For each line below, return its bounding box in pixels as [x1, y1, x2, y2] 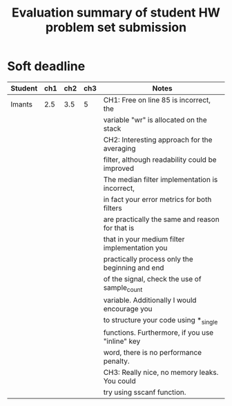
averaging [103, 143, 136, 153]
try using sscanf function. [103, 387, 186, 397]
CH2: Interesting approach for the [103, 135, 213, 145]
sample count [103, 282, 143, 294]
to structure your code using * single [103, 315, 218, 326]
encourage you [103, 304, 153, 314]
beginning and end [103, 263, 164, 273]
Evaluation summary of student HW [11, 5, 221, 21]
